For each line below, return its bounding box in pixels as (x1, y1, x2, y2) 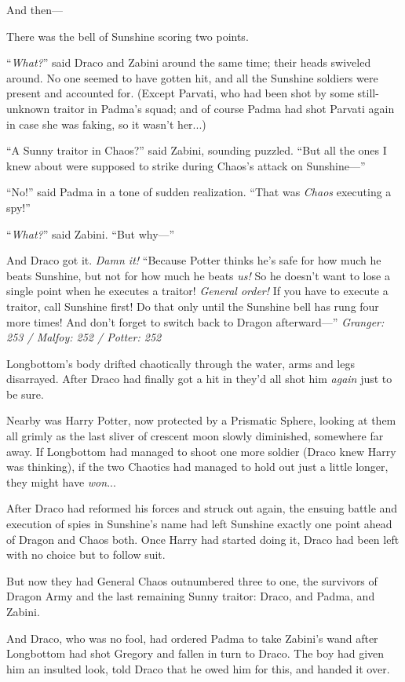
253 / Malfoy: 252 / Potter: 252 (6, 329, 162, 345)
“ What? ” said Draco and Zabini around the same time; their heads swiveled (6, 54, 371, 71)
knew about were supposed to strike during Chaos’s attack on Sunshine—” (6, 157, 366, 173)
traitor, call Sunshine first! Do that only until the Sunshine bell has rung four (6, 297, 379, 314)
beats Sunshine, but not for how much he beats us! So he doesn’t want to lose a (6, 267, 390, 283)
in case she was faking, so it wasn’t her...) (6, 115, 206, 132)
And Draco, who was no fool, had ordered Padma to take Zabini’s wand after (6, 629, 378, 646)
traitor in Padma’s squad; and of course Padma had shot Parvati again (53, 100, 395, 116)
